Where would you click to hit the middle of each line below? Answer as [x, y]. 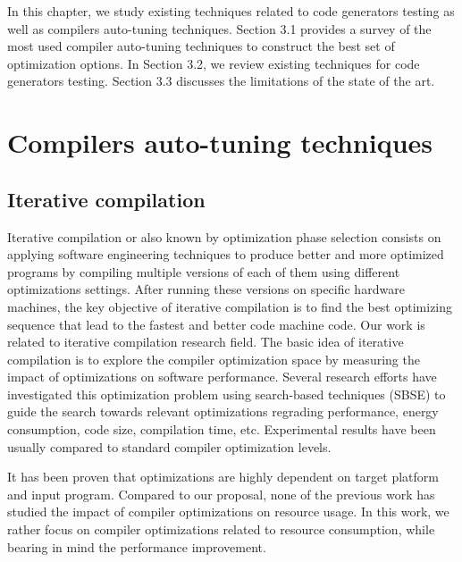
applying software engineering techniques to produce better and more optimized [226, 254]
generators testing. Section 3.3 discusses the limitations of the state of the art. [221, 81]
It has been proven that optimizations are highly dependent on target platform [223, 477]
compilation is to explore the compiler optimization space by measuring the [214, 359]
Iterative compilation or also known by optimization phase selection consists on [224, 236]
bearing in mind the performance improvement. [137, 546]
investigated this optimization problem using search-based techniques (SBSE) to [227, 394]
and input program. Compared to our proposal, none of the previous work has [221, 494]
